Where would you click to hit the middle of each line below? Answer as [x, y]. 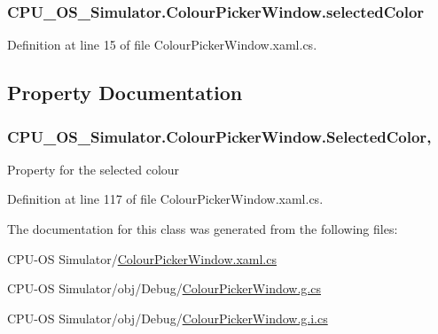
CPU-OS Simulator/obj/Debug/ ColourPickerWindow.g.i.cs [168, 318]
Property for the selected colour [94, 169]
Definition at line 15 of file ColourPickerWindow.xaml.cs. [162, 45]
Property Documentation [125, 93]
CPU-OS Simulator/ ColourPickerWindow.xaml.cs [142, 258]
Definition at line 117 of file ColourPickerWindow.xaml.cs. [165, 199]
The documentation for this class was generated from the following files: [203, 229]
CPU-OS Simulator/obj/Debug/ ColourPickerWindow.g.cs [164, 288]
